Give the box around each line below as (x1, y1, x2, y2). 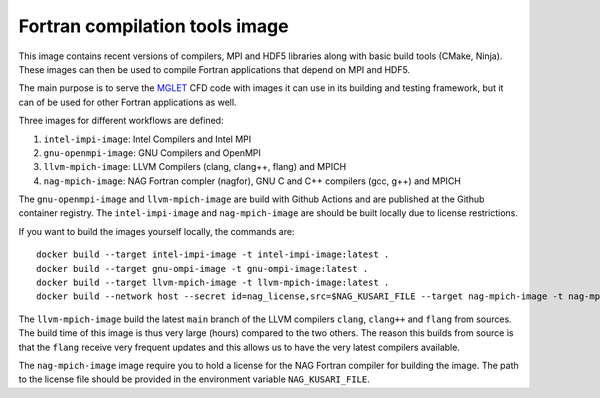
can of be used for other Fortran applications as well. (18, 96, 237, 108)
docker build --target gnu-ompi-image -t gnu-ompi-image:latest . (36, 263, 369, 274)
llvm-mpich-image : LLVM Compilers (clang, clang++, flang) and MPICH (43, 161, 347, 173)
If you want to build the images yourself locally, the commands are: (18, 225, 295, 237)
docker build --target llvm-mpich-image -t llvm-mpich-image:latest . (36, 277, 390, 289)
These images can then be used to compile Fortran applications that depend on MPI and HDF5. (18, 63, 410, 75)
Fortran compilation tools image (18, 15, 289, 37)
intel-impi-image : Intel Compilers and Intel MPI (43, 133, 252, 145)
